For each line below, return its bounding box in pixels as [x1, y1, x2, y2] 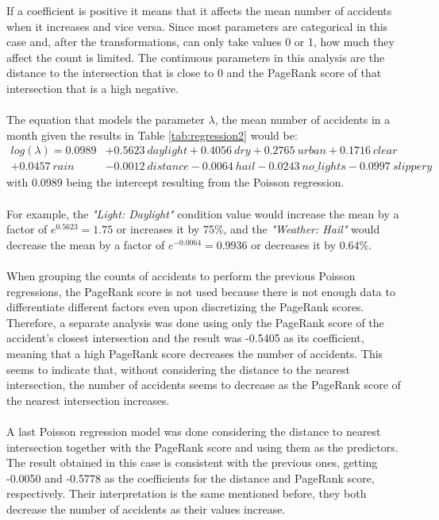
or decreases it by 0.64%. [251, 236, 372, 252]
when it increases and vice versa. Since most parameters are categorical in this [6, 17, 388, 34]
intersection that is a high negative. [6, 79, 179, 96]
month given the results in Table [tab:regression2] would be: [6, 126, 298, 143]
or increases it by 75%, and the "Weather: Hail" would [116, 221, 380, 237]
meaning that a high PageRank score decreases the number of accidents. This [6, 345, 383, 361]
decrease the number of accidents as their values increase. [6, 500, 286, 517]
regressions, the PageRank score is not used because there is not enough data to [6, 283, 395, 299]
